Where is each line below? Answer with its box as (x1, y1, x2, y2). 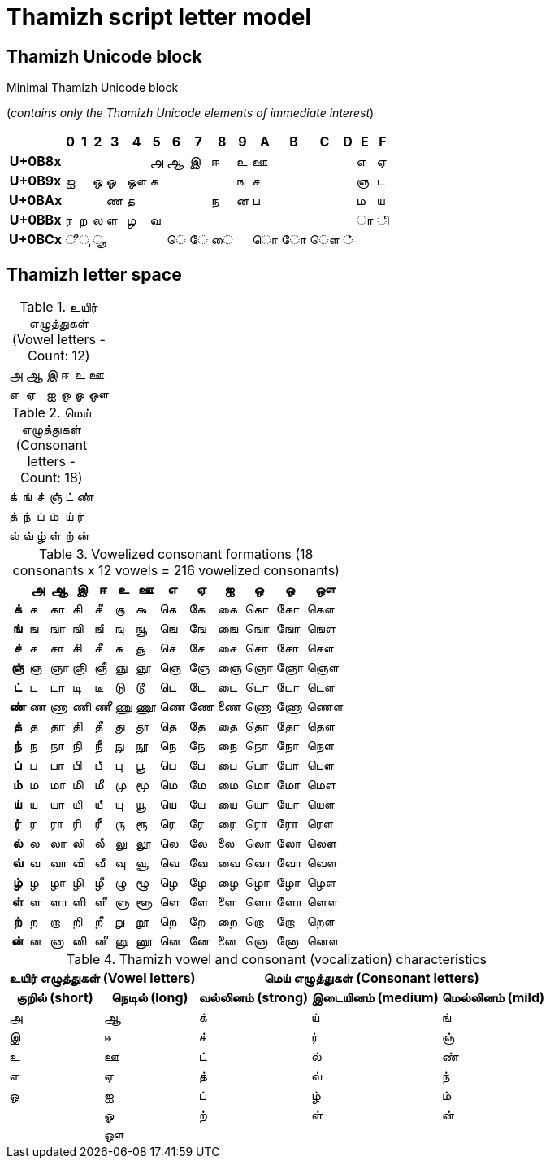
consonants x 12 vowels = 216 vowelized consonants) (12, 562, 340, 579)
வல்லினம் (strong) (198, 989, 309, 1006)
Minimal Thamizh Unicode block (6, 81, 179, 95)
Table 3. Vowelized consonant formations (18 (39, 546, 314, 563)
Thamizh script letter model (6, 3, 311, 31)
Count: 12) (28, 347, 90, 364)
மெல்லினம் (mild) (441, 989, 545, 1006)
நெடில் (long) (110, 989, 188, 1006)
